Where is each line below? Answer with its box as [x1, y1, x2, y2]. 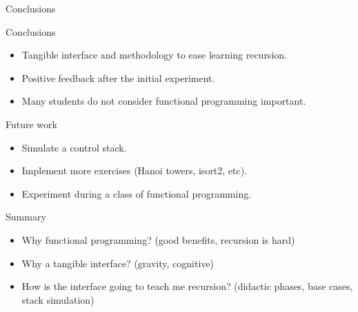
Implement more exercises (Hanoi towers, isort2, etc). [21, 163, 248, 178]
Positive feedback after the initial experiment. [21, 70, 215, 85]
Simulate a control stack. [21, 140, 127, 154]
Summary [6, 209, 46, 224]
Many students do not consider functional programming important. [21, 94, 306, 108]
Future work [6, 116, 57, 131]
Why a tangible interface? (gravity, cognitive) [21, 256, 214, 270]
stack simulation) [21, 292, 95, 306]
